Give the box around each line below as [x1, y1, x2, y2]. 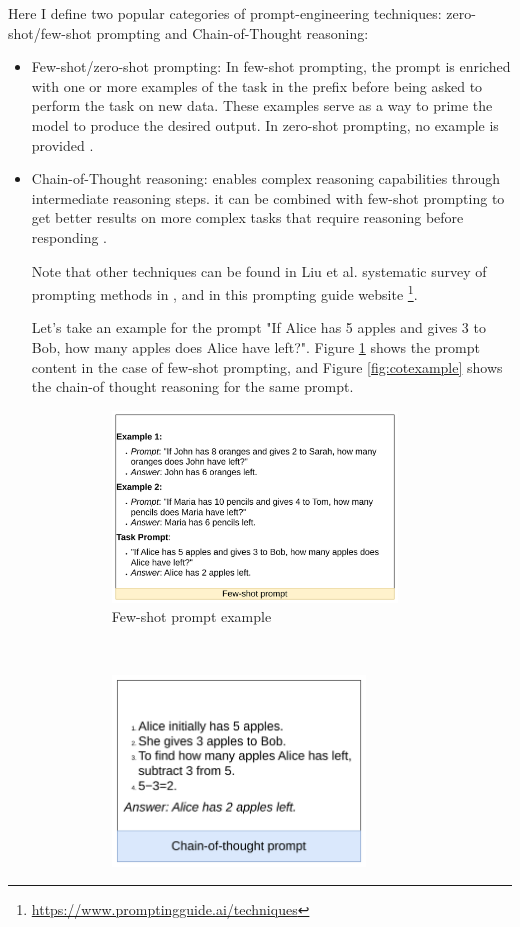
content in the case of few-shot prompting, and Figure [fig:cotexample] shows [31, 356, 503, 377]
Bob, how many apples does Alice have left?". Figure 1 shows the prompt [31, 336, 480, 357]
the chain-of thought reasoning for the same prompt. [31, 376, 354, 397]
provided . [31, 134, 94, 155]
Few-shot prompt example [111, 606, 272, 627]
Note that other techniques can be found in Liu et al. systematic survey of [31, 260, 487, 281]
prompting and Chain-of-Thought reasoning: [96, 22, 369, 43]
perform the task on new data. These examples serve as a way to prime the [31, 95, 493, 116]
